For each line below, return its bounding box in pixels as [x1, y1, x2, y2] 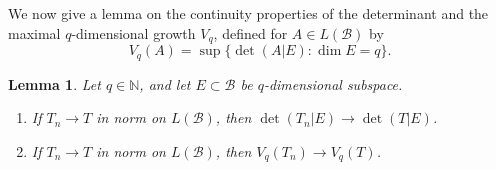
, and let [139, 73, 191, 94]
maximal [8, 22, 61, 43]
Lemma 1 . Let [8, 73, 101, 94]
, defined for [213, 22, 288, 43]
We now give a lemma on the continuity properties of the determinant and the [8, 3, 489, 23]
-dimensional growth [71, 22, 196, 43]
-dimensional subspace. [263, 73, 403, 94]
